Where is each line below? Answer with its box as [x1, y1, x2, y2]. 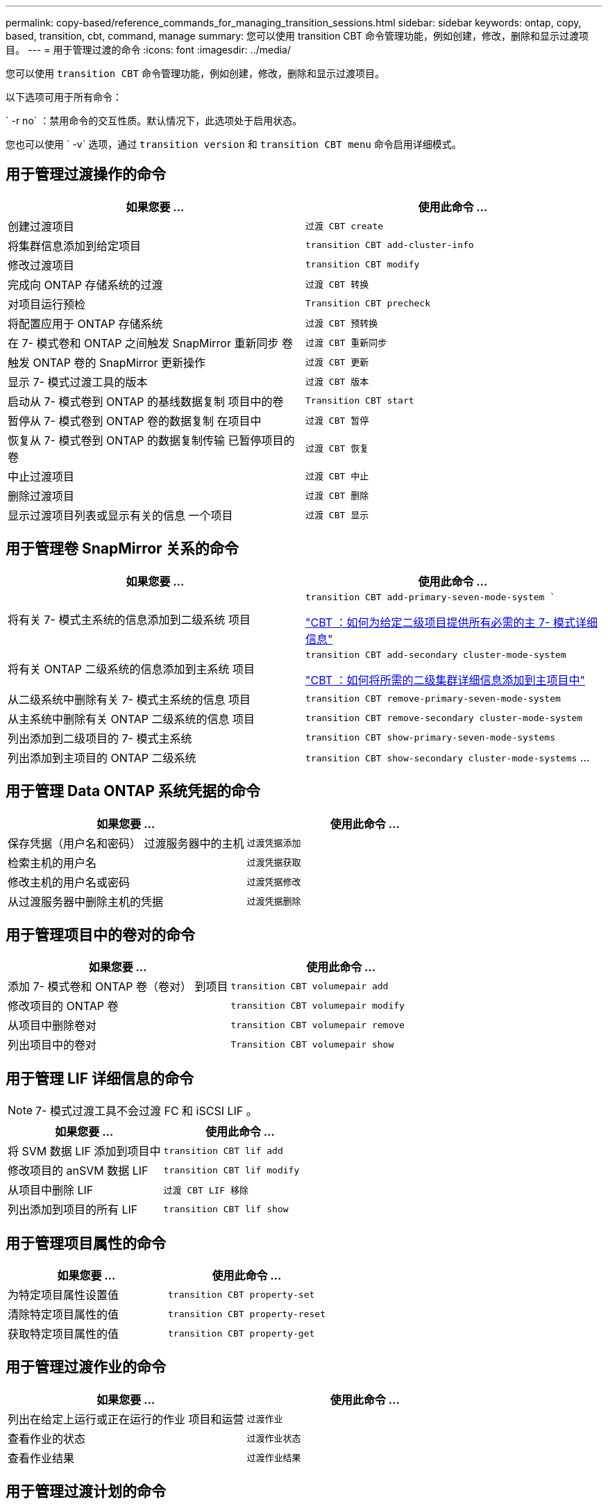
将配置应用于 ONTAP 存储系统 [8, 316, 163, 331]
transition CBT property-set [167, 1289, 315, 1300]
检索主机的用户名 [8, 855, 97, 870]
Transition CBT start [305, 395, 414, 406]
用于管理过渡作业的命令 [6, 1358, 166, 1376]
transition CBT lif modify [163, 1164, 300, 1175]
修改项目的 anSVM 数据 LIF [8, 1164, 149, 1178]
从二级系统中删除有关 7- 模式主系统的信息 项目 [8, 692, 251, 706]
